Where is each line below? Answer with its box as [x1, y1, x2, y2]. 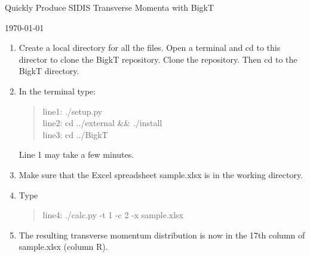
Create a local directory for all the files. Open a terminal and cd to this [19, 41, 281, 54]
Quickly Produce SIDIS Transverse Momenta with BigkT [5, 1, 214, 13]
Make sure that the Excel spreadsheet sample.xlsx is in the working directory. [19, 168, 303, 180]
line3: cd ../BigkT [42, 128, 108, 140]
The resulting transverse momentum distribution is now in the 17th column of [19, 228, 305, 241]
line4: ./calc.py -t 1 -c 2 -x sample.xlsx [42, 209, 183, 221]
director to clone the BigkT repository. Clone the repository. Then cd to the [19, 53, 297, 65]
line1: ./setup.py [42, 105, 103, 117]
